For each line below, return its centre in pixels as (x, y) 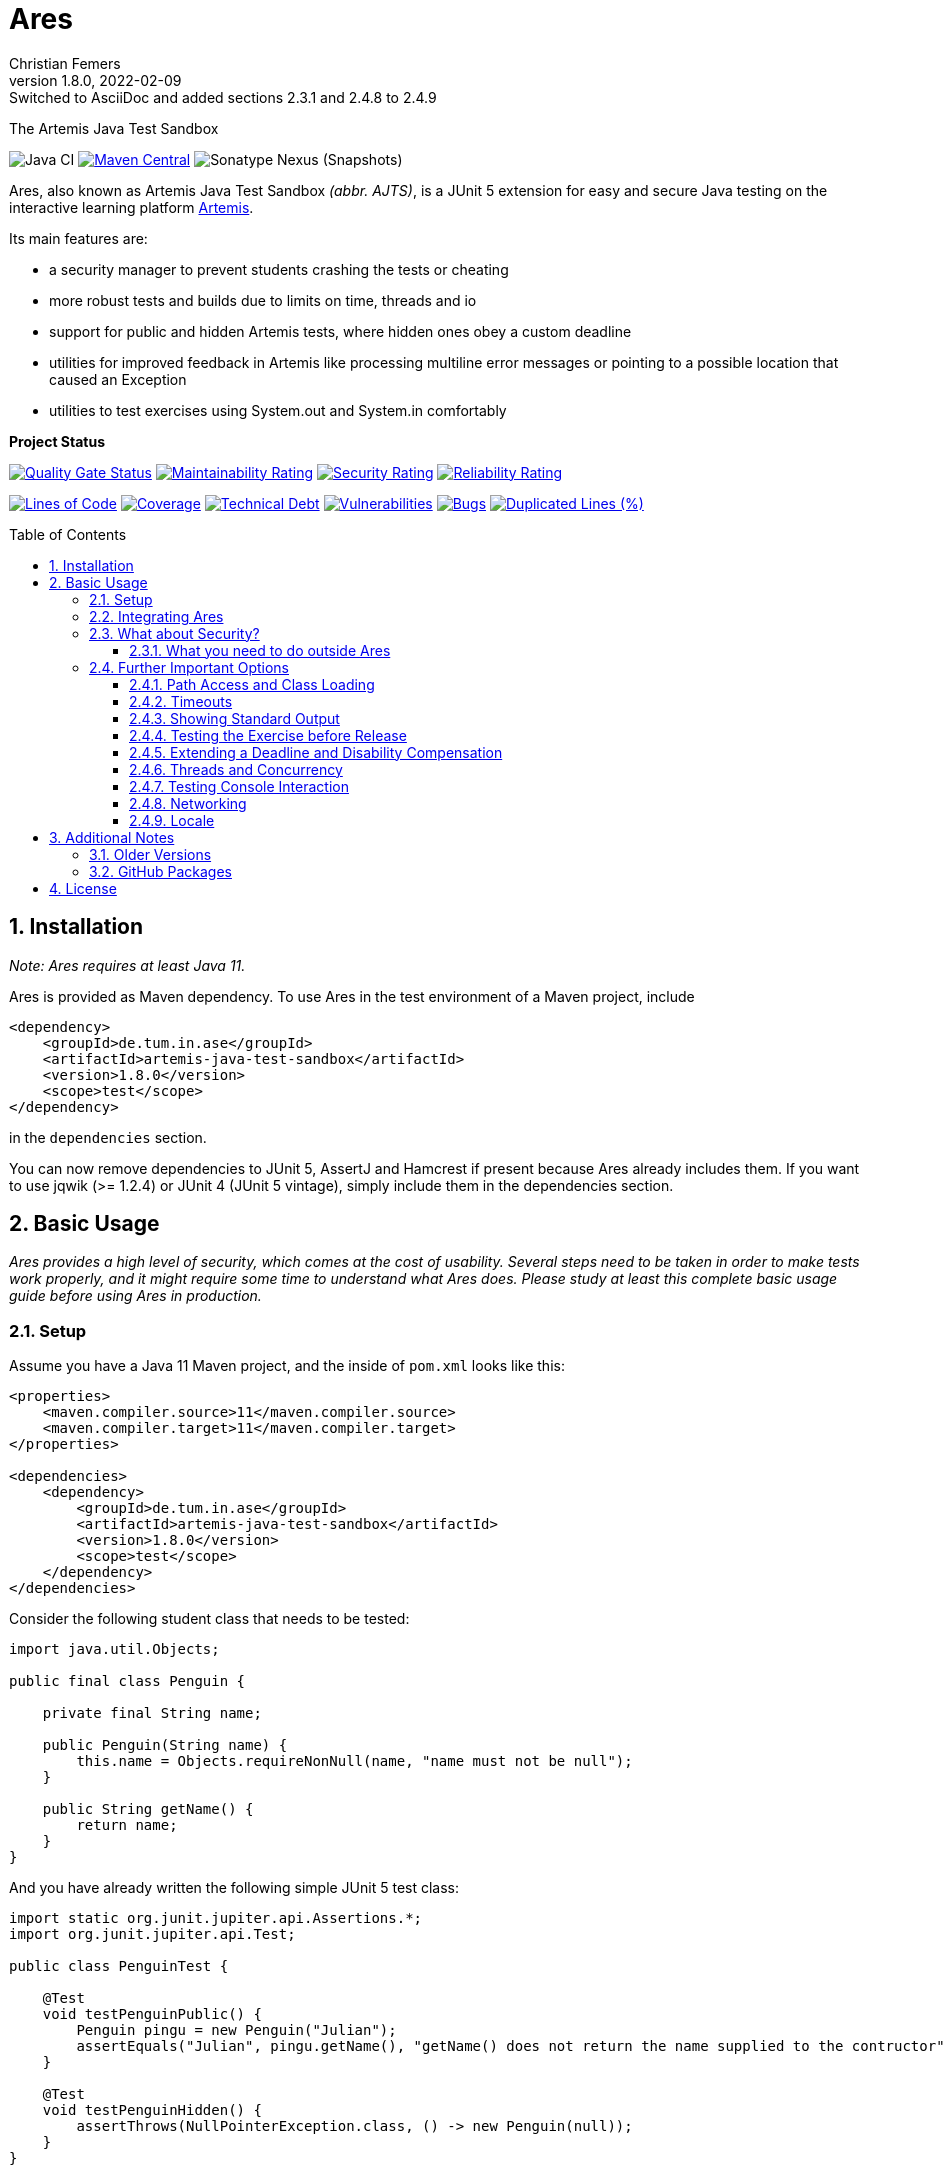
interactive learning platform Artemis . (131, 207)
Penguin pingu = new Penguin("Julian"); (236, 2030)
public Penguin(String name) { (165, 1745)
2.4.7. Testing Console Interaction (239, 786)
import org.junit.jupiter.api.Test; (152, 1934)
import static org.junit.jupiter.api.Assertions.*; (216, 1918)
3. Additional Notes (112, 837)
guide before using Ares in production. (135, 1296)
